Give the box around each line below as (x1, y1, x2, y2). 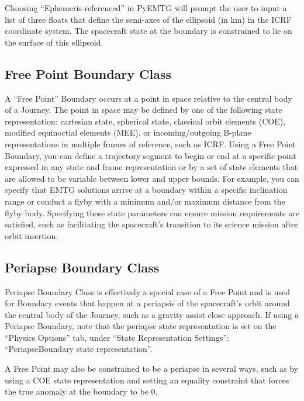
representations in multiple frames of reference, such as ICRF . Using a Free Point (5, 137, 296, 150)
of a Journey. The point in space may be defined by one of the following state (5, 103, 282, 116)
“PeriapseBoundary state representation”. (5, 343, 153, 355)
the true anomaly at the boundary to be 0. (5, 385, 158, 397)
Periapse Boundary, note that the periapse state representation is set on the (5, 320, 277, 332)
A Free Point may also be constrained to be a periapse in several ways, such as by (5, 362, 298, 375)
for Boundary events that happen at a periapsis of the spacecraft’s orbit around (5, 297, 290, 309)
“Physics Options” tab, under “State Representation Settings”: (5, 331, 229, 343)
